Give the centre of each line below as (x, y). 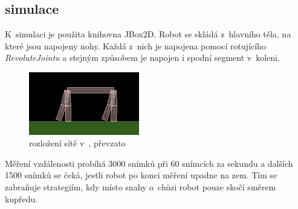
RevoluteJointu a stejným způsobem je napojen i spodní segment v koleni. (142, 58)
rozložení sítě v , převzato (77, 143)
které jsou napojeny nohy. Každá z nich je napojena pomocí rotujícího (135, 45)
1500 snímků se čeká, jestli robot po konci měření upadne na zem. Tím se (141, 175)
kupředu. (21, 198)
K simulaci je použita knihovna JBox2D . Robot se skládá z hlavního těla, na (148, 34)
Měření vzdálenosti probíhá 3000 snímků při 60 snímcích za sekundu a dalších (149, 163)
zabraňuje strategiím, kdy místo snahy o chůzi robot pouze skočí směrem (141, 186)
